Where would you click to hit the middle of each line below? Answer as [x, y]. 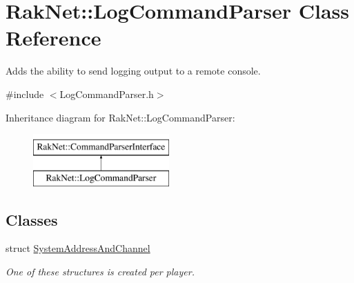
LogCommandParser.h [107, 94]
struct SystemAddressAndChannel [78, 248]
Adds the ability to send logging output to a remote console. [133, 71]
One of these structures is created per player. [100, 272]
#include [25, 94]
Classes [32, 219]
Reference [53, 38]
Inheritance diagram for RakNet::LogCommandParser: [120, 117]
